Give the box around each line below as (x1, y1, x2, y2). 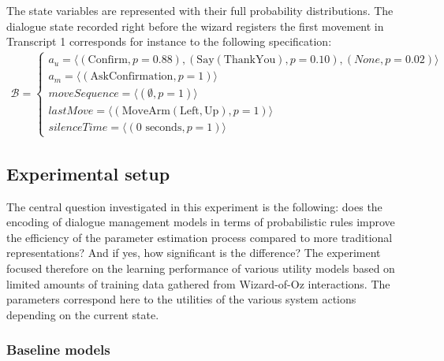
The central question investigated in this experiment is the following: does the (6, 198, 382, 214)
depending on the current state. (6, 306, 159, 322)
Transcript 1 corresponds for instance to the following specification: (6, 33, 332, 50)
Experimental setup (6, 161, 170, 185)
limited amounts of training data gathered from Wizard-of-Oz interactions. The (6, 275, 390, 292)
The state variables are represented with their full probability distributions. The (6, 2, 394, 18)
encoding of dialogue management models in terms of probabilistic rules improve (6, 214, 395, 230)
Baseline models (6, 340, 110, 359)
